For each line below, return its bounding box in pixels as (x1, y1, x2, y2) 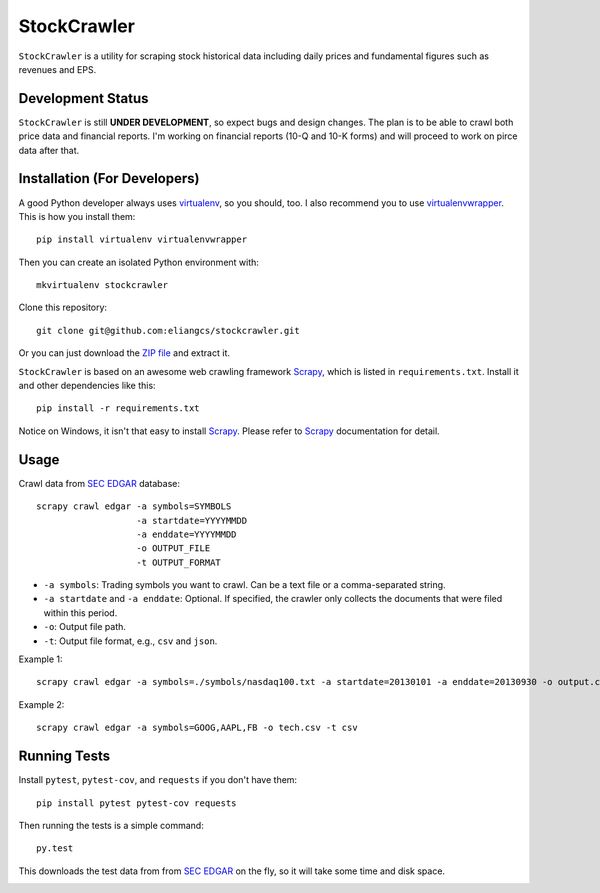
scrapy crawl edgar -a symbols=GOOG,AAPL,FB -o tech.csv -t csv (36, 722, 359, 734)
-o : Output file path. (43, 621, 127, 633)
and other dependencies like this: (18, 380, 156, 392)
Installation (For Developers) (18, 170, 200, 187)
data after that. (18, 144, 80, 156)
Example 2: (18, 698, 65, 710)
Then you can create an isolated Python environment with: (18, 256, 260, 268)
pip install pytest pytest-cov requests (36, 797, 237, 809)
